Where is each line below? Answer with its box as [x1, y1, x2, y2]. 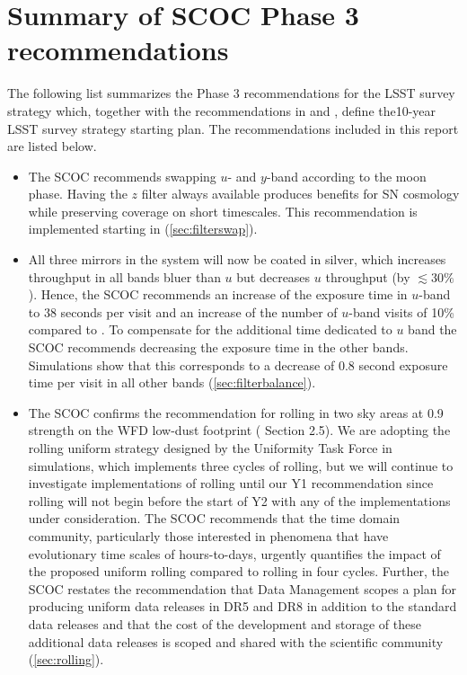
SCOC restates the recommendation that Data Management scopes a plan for [28, 579, 456, 598]
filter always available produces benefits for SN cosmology [141, 184, 460, 203]
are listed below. [7, 137, 97, 155]
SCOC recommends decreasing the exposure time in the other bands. [28, 338, 409, 357]
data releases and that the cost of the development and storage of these [28, 614, 421, 633]
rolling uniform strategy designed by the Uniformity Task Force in [28, 439, 392, 457]
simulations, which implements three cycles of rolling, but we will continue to [28, 456, 454, 475]
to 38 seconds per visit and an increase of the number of [28, 302, 338, 321]
